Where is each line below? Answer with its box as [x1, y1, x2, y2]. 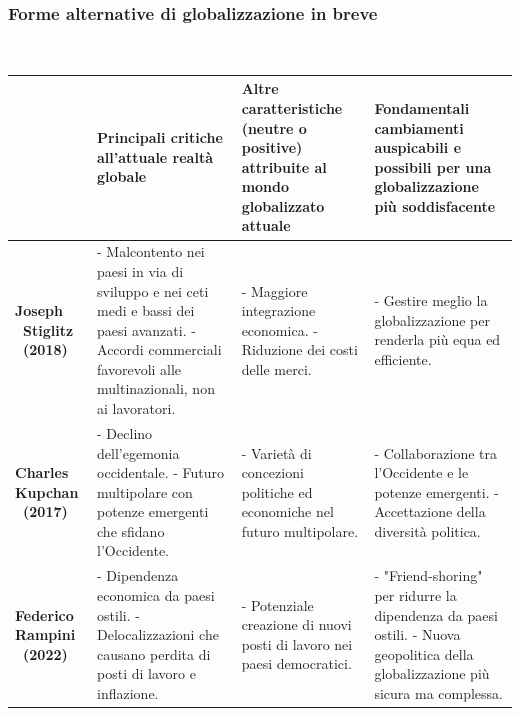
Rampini [15, 624, 76, 645]
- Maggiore [241, 280, 308, 301]
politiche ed [241, 481, 313, 502]
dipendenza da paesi [374, 604, 498, 625]
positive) [241, 137, 303, 158]
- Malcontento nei [97, 241, 205, 262]
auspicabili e [374, 137, 462, 158]
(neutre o [241, 117, 307, 138]
